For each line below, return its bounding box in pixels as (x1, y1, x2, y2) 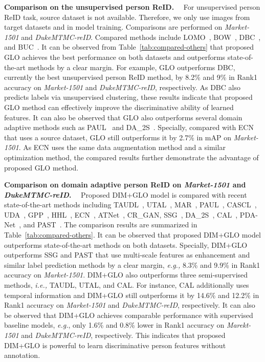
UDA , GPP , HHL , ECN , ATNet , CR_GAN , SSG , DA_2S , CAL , (4, 209, 238, 220)
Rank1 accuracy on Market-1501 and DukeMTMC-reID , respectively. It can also (4, 300, 255, 310)
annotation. (4, 350, 40, 360)
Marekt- (226, 320, 251, 330)
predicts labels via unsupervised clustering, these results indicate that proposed (4, 92, 253, 102)
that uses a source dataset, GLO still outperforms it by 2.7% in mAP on (4, 132, 231, 142)
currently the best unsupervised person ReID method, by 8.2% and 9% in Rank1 (4, 72, 257, 82)
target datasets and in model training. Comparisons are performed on (4, 22, 223, 32)
